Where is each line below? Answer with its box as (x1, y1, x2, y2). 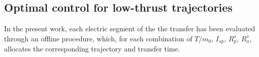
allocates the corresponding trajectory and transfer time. (4, 43, 180, 54)
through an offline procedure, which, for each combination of (4, 33, 192, 43)
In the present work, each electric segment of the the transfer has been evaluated (4, 23, 255, 34)
